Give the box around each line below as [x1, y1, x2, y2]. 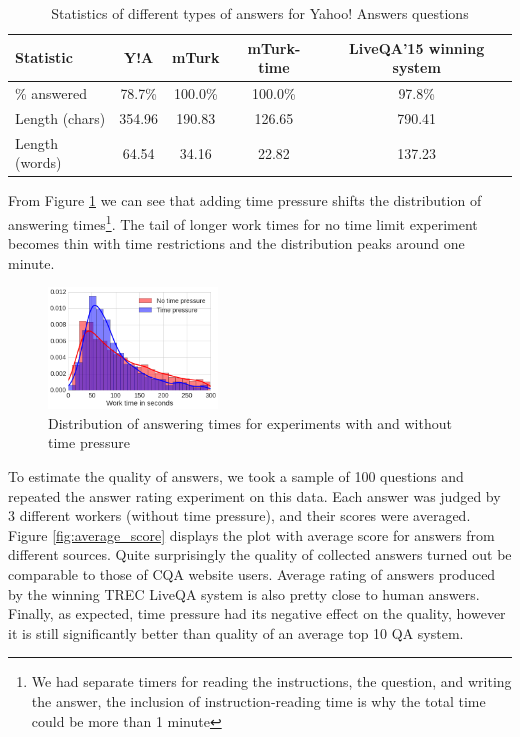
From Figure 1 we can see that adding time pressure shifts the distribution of [8, 190, 482, 211]
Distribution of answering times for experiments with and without [48, 412, 452, 433]
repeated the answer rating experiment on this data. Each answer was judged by [8, 485, 501, 506]
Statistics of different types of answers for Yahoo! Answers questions [51, 3, 469, 23]
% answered [15, 83, 88, 104]
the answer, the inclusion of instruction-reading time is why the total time [31, 690, 486, 711]
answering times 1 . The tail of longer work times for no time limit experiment [8, 211, 478, 234]
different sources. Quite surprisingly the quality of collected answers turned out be [8, 544, 512, 565]
